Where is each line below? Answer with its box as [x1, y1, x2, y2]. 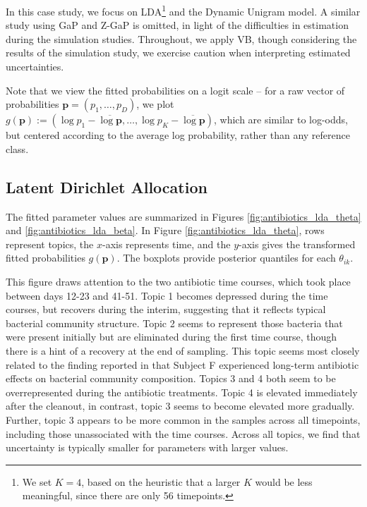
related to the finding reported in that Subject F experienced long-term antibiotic [6, 357, 359, 372]
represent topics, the [6, 236, 94, 251]
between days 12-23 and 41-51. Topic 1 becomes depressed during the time [6, 288, 328, 303]
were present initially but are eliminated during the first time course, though [6, 329, 337, 344]
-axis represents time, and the [102, 236, 231, 251]
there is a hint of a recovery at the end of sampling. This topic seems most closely [6, 343, 360, 358]
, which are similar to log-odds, [213, 112, 348, 127]
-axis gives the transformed [239, 236, 356, 251]
